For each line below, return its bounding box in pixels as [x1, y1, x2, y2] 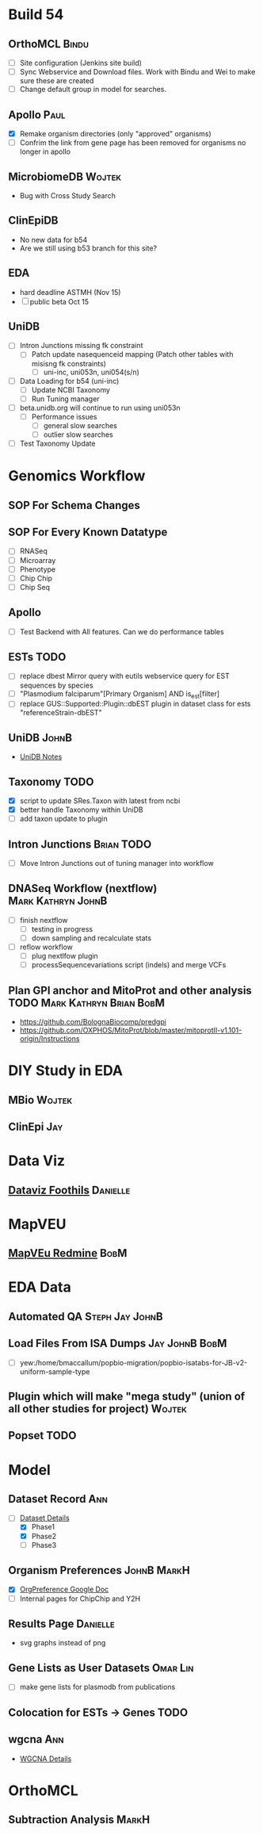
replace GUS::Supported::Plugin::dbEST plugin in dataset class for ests [19, 699, 251, 709]
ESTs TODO [8, 650, 67, 664]
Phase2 [31, 1531, 57, 1541]
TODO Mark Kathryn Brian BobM [8, 996, 165, 1009]
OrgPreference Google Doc [19, 1584, 109, 1595]
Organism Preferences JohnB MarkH [8, 1564, 190, 1577]
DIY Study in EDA [8, 1062, 124, 1080]
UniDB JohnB [8, 731, 73, 745]
